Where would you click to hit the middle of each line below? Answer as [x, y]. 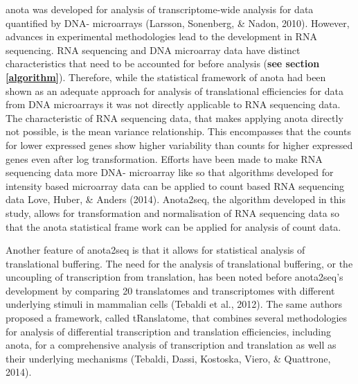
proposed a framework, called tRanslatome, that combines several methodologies [177, 318]
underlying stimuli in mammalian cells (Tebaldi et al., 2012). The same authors [174, 304]
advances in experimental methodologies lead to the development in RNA [161, 36]
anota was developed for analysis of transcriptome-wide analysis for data [160, 9]
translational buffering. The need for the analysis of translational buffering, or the [179, 263]
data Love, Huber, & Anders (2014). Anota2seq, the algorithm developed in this [176, 199]
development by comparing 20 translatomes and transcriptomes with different [170, 290]
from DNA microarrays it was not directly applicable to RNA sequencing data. [173, 104]
